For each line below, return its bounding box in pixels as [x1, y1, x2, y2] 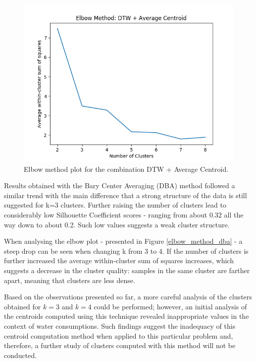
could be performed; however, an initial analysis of [94, 301, 247, 311]
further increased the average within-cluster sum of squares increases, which [4, 255, 234, 266]
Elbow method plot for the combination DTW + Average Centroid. [24, 163, 229, 174]
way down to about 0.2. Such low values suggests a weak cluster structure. [4, 219, 230, 229]
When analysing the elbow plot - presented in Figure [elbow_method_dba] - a [4, 236, 243, 246]
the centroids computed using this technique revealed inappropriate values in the [4, 311, 249, 321]
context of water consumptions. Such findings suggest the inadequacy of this [4, 320, 236, 331]
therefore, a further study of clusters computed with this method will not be [4, 340, 236, 351]
